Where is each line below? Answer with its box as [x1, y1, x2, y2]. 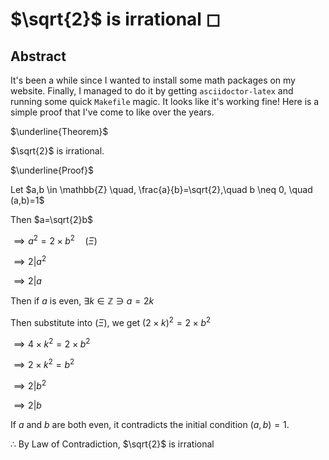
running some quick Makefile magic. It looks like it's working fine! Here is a [10, 96, 320, 107]
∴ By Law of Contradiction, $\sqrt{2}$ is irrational [10, 438, 215, 450]
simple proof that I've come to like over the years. [10, 106, 215, 118]
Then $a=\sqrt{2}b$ [10, 214, 93, 225]
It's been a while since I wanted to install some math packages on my [10, 74, 296, 86]
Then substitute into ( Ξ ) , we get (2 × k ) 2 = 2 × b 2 [10, 315, 212, 328]
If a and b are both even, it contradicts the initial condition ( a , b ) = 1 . [10, 418, 290, 430]
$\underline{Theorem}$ [10, 126, 109, 137]
